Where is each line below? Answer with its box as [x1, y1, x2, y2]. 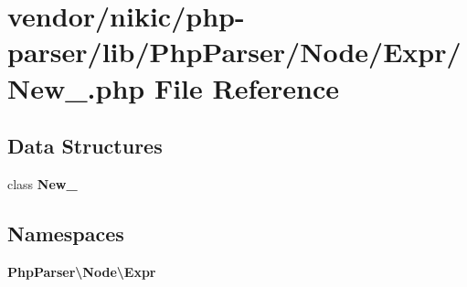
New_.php [7, 69, 145, 106]
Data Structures [7, 132, 163, 160]
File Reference [154, 69, 339, 106]
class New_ [7, 174, 78, 193]
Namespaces [7, 218, 124, 247]
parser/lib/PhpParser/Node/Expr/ [7, 33, 462, 70]
